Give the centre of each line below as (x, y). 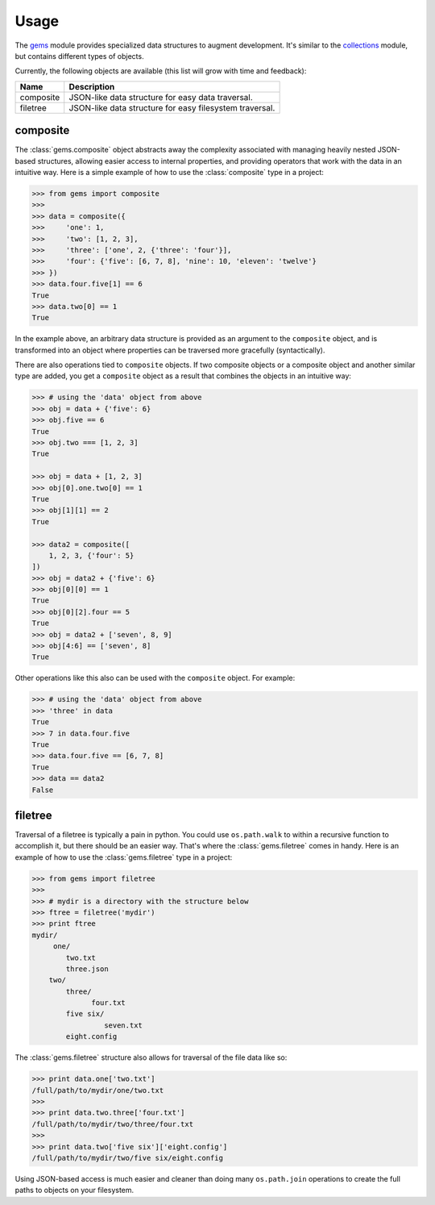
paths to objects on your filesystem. (75, 1190)
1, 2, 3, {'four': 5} (91, 555)
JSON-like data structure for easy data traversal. (161, 97)
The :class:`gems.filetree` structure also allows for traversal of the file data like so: (151, 1057)
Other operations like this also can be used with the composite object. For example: (155, 678)
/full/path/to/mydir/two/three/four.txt (112, 1124)
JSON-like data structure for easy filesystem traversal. (172, 107)
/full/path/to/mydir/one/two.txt (98, 1090)
